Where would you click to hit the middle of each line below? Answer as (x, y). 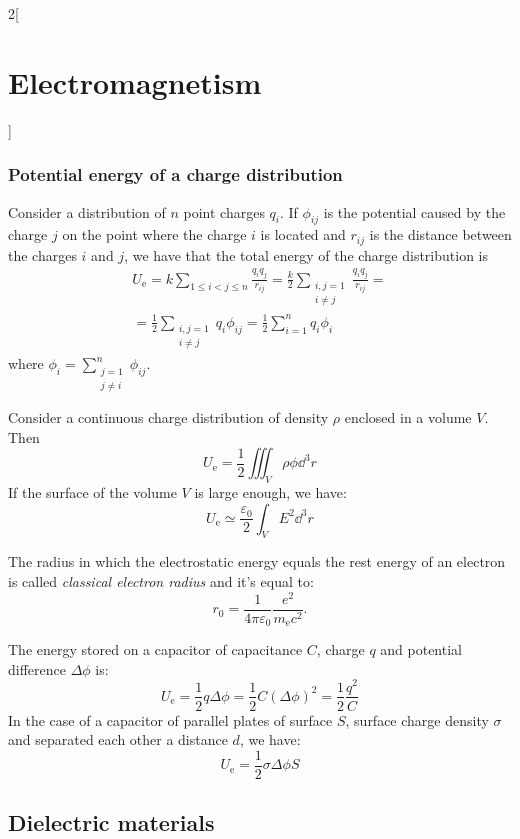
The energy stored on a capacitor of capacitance (155, 649)
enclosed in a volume (408, 417)
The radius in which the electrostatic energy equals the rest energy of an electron (257, 561)
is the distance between (440, 234)
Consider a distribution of (87, 211)
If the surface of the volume (92, 492)
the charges (42, 254)
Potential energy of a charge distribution (175, 174)
